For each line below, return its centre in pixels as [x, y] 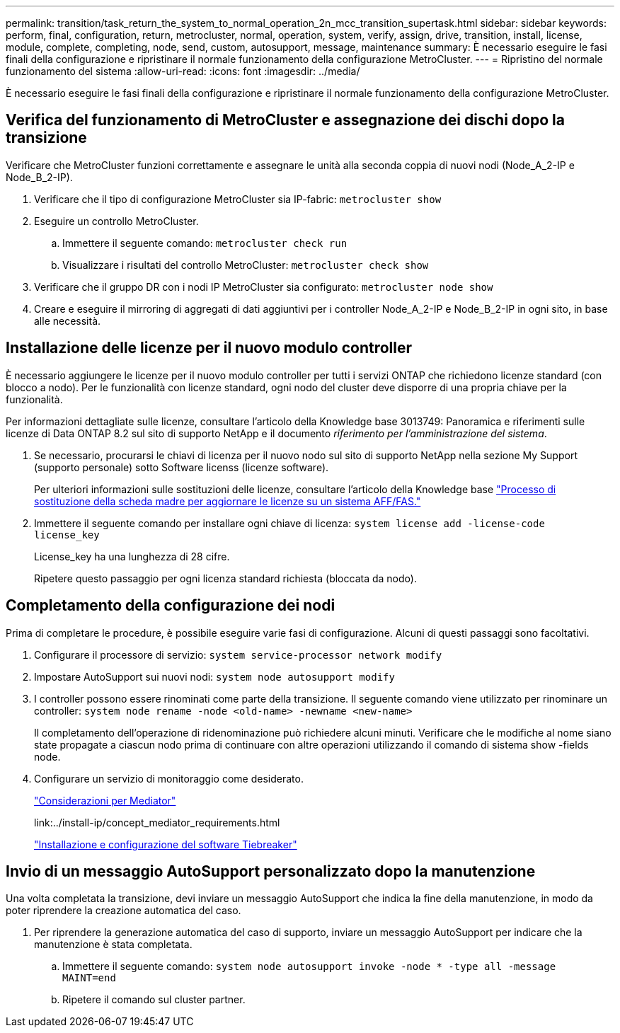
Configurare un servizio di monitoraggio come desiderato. [169, 778]
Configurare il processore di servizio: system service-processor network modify [238, 654]
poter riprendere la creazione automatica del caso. [124, 911]
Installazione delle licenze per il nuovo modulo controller [209, 348]
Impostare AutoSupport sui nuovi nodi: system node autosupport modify [214, 676]
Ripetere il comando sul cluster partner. [154, 1000]
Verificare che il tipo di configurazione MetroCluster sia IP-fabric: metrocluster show [238, 199]
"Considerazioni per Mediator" [105, 800]
